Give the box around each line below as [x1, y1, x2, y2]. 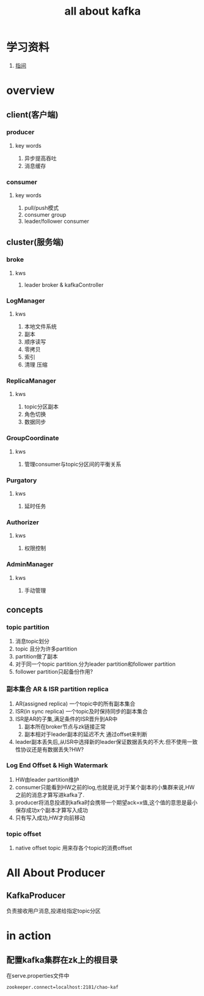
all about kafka [64, 4, 141, 18]
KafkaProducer [6, 890, 66, 901]
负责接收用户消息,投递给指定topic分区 [6, 908, 101, 915]
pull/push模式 [24, 204, 59, 212]
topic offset [6, 829, 42, 838]
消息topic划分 [15, 638, 50, 645]
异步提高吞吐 [24, 154, 57, 162]
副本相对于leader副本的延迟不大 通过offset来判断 [24, 731, 148, 738]
